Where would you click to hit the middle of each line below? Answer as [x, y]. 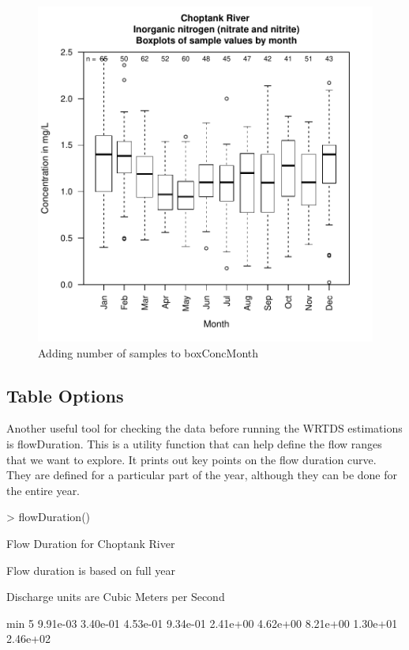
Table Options [65, 395]
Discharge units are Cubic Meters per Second [116, 597]
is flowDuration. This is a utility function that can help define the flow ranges [194, 443]
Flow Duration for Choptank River [91, 543]
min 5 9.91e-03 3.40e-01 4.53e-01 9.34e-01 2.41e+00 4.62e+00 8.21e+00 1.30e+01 [202, 623]
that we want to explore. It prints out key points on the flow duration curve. [191, 459]
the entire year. [43, 490]
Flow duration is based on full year [91, 570]
